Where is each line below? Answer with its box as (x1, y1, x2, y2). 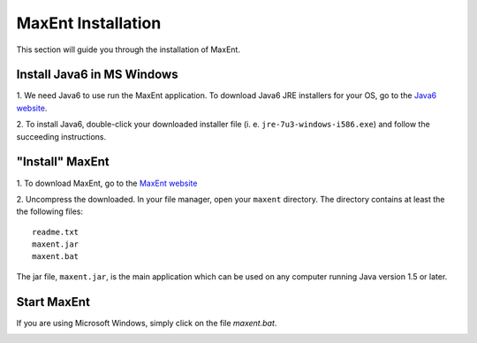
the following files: (16, 206, 84, 217)
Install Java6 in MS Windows (16, 67, 178, 82)
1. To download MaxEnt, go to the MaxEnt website (16, 178, 198, 188)
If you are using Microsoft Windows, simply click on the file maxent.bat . (16, 317, 277, 328)
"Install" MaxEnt (16, 155, 110, 170)
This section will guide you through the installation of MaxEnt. (16, 44, 240, 55)
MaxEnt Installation (16, 13, 162, 33)
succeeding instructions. (16, 131, 106, 141)
